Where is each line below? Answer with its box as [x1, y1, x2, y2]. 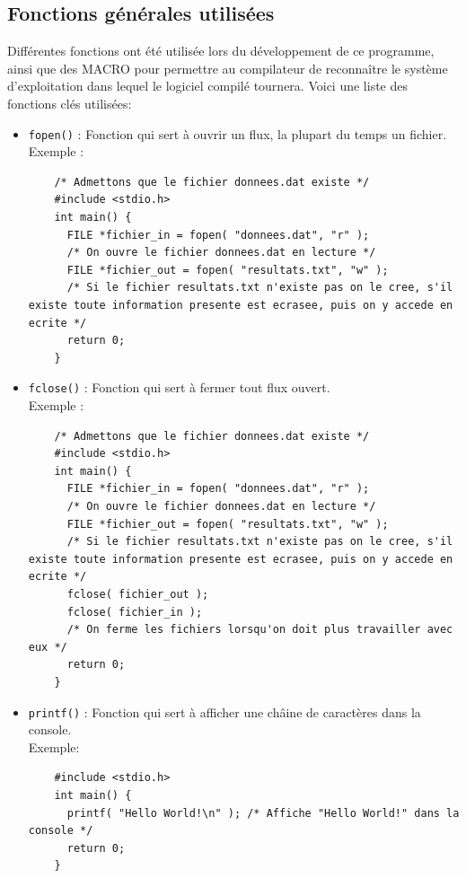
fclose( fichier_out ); [66, 587, 209, 601]
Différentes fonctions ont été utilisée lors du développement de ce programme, [7, 41, 435, 60]
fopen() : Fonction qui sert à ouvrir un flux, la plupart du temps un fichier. [28, 124, 447, 143]
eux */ [28, 640, 67, 654]
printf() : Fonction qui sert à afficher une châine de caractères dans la [28, 702, 421, 721]
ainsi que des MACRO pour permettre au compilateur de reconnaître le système [7, 58, 448, 77]
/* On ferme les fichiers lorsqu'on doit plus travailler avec [66, 623, 453, 637]
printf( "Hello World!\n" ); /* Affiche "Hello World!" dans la [66, 806, 460, 820]
